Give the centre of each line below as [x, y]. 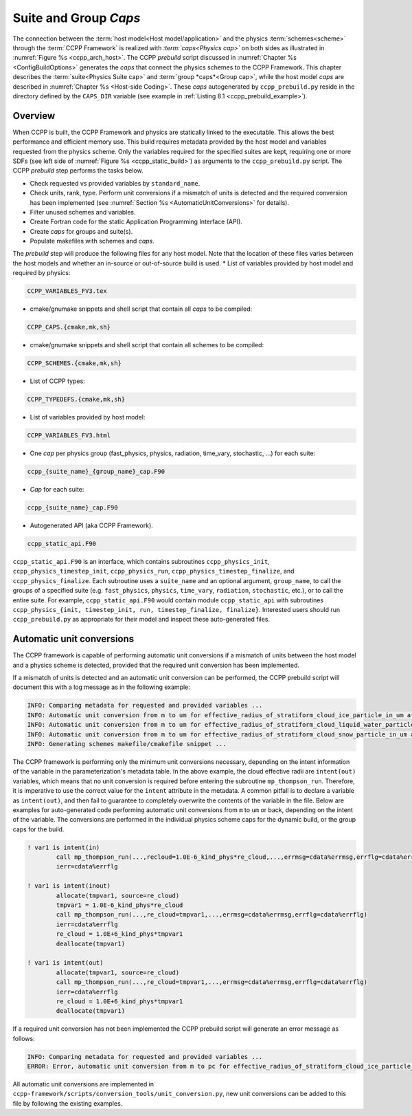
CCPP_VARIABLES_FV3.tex [67, 291]
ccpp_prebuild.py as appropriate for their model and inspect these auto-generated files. [141, 620]
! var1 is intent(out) [65, 963]
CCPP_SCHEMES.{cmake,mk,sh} [74, 363]
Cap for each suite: [57, 490]
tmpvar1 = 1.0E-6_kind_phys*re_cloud [119, 905]
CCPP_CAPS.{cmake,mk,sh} [69, 327]
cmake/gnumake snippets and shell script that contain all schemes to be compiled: [147, 345]
